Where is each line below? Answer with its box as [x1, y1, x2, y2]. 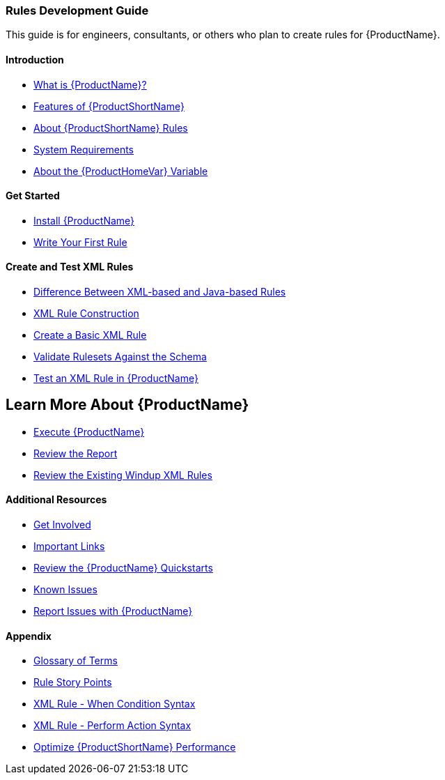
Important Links [33, 540, 105, 553]
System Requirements [33, 143, 134, 155]
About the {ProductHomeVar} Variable [33, 165, 208, 177]
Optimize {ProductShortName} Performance [33, 741, 236, 754]
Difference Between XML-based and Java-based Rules [33, 286, 286, 298]
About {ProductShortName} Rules [33, 121, 188, 134]
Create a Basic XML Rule [33, 329, 147, 342]
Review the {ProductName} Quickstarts [33, 562, 213, 574]
